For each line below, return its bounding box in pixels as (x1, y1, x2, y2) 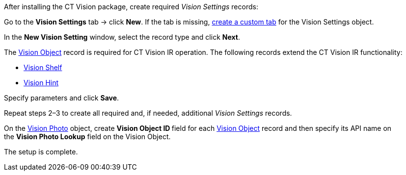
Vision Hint (24, 78, 59, 87)
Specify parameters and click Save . (4, 94, 119, 102)
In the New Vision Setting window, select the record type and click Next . (4, 33, 240, 41)
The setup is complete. (4, 148, 78, 156)
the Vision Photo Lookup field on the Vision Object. (4, 132, 171, 141)
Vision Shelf (24, 63, 62, 72)
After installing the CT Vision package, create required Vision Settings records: (4, 2, 258, 11)
